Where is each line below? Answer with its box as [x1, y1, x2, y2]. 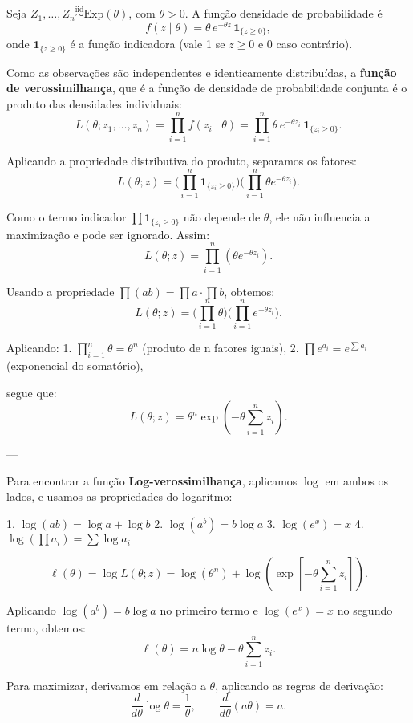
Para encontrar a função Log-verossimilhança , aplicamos [6, 472, 298, 489]
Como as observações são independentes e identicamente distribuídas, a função [6, 63, 397, 80]
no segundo [337, 602, 393, 619]
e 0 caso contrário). [257, 35, 353, 52]
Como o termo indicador [6, 209, 127, 225]
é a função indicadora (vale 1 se [70, 35, 225, 52]
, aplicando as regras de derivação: [215, 676, 384, 693]
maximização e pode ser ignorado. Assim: [6, 225, 210, 242]
